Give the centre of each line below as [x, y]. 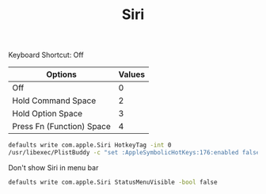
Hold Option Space [47, 114]
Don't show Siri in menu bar [53, 167]
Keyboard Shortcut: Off [46, 55]
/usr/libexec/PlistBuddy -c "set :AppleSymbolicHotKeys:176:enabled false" [136, 153]
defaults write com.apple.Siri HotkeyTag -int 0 [90, 145]
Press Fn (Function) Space [61, 127]
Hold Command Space [54, 101]
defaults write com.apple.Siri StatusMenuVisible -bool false [113, 182]
